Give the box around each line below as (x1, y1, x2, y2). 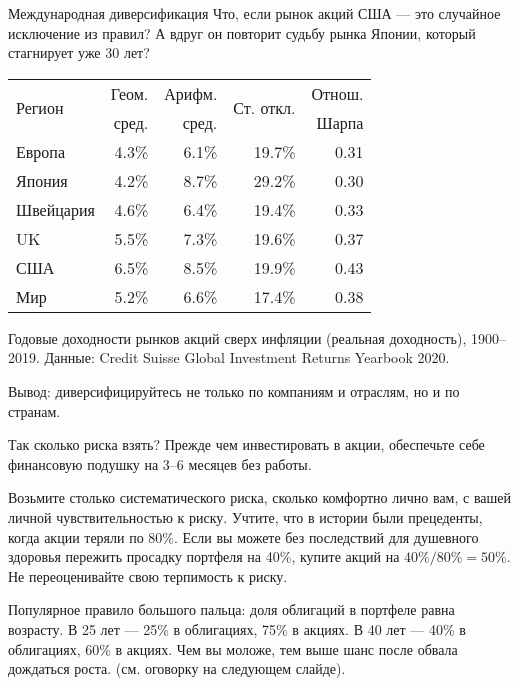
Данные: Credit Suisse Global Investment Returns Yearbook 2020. (44, 347, 450, 368)
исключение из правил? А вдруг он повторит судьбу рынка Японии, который (8, 22, 476, 43)
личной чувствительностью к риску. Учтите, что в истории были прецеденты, (8, 506, 483, 527)
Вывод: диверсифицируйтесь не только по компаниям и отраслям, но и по (8, 380, 460, 401)
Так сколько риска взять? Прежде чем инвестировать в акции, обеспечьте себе (8, 434, 485, 455)
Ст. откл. (233, 96, 296, 120)
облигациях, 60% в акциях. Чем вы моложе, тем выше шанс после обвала (8, 638, 458, 659)
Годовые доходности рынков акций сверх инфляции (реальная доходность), (8, 327, 467, 348)
